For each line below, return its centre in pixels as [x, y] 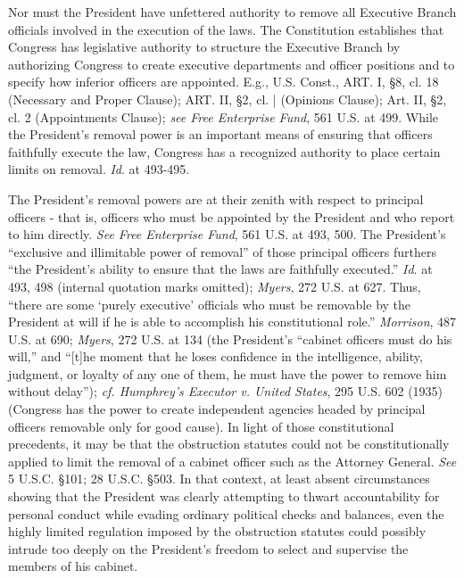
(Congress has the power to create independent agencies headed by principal [217, 409]
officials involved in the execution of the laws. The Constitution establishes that [226, 29]
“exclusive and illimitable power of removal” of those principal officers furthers [223, 251]
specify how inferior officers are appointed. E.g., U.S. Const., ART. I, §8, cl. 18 [224, 82]
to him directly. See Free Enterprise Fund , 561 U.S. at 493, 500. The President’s [227, 234]
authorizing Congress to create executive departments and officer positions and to [232, 64]
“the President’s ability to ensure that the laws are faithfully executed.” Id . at [220, 269]
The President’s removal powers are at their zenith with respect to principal [216, 198]
